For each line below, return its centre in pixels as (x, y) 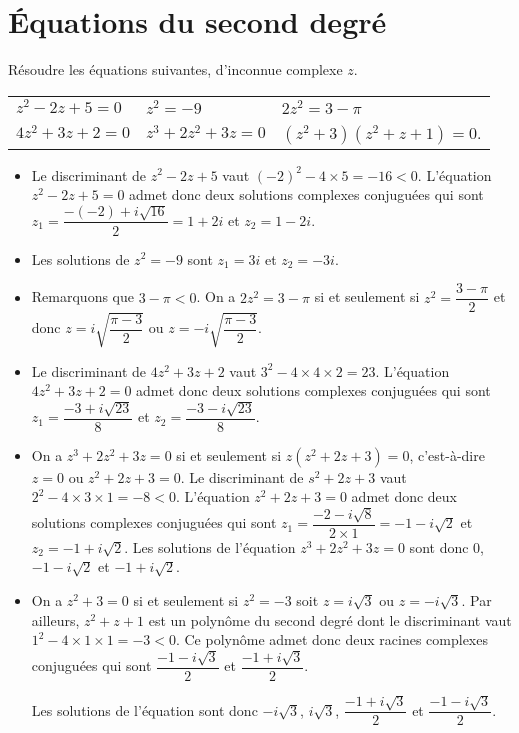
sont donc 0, (446, 546)
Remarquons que (82, 296)
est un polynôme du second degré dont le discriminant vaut (330, 619)
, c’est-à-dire (447, 454)
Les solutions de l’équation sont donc (144, 709)
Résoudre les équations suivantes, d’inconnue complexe (175, 69)
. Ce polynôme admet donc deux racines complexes (331, 639)
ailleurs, (55, 619)
